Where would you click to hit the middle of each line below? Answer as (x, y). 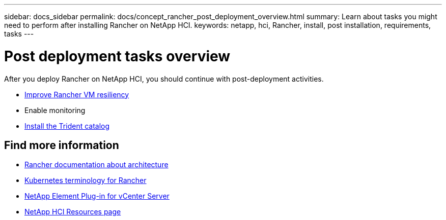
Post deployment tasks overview (117, 56)
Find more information (62, 145)
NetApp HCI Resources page (73, 212)
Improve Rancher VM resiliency (77, 94)
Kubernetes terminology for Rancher (86, 180)
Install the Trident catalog (67, 126)
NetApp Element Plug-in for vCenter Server (97, 196)
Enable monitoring (55, 110)
